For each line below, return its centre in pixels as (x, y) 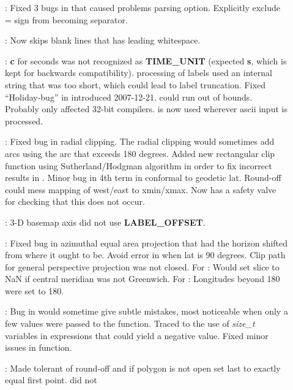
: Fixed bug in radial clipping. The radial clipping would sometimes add (140, 141)
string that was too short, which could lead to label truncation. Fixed (135, 84)
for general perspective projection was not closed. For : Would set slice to (142, 266)
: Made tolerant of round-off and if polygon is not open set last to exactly (143, 368)
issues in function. (39, 347)
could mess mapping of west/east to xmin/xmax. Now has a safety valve (141, 189)
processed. (24, 120)
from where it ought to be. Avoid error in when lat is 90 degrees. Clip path (145, 255)
